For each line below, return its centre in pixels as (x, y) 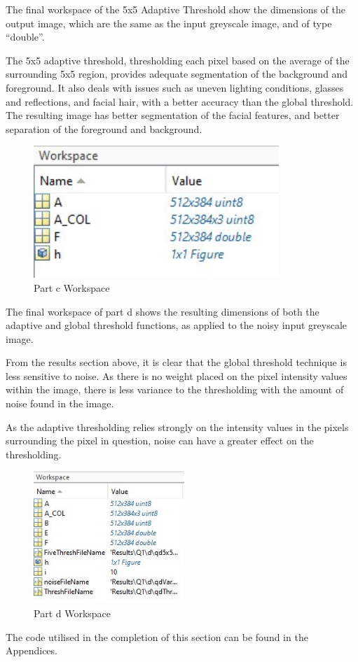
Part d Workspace (73, 613)
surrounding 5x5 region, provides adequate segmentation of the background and (177, 74)
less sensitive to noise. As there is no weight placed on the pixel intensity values (177, 375)
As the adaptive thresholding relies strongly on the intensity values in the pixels (177, 427)
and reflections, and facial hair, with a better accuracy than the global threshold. (180, 101)
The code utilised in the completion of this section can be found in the (157, 636)
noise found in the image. (60, 403)
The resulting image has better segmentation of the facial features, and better (173, 115)
